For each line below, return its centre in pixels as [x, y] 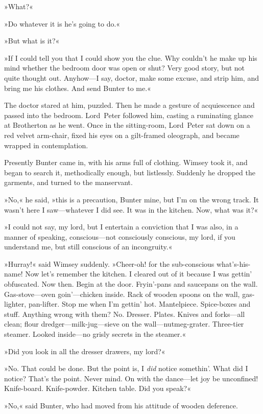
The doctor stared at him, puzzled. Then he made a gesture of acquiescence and [129, 105]
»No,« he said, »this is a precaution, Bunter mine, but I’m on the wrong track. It [131, 199]
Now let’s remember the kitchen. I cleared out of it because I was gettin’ [139, 274]
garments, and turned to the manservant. [68, 182]
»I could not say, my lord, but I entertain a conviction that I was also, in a [121, 227]
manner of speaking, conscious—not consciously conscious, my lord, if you [120, 236]
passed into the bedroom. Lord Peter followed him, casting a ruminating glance [129, 115]
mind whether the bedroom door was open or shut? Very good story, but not [125, 68]
